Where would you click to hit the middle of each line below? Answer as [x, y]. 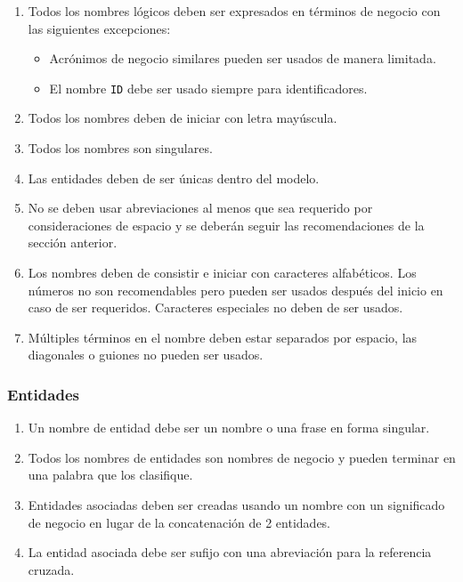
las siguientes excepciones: [99, 28]
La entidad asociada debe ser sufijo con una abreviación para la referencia [230, 552]
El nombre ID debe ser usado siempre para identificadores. [208, 88]
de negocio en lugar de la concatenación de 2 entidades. [179, 522]
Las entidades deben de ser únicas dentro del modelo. [174, 178]
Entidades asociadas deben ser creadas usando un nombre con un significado [236, 504]
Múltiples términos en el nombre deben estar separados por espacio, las [223, 337]
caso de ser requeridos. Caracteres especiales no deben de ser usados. [215, 307]
